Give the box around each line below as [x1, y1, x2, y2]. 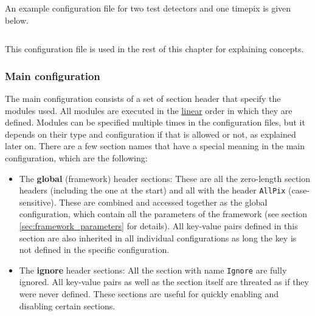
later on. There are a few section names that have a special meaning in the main [5, 140, 305, 152]
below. [5, 13, 29, 26]
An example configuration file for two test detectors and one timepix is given [5, 2, 291, 14]
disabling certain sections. [19, 299, 116, 312]
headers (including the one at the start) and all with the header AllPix [19, 184, 286, 197]
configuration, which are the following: [5, 151, 148, 164]
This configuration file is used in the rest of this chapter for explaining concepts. [5, 42, 304, 55]
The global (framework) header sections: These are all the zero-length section [19, 172, 310, 184]
